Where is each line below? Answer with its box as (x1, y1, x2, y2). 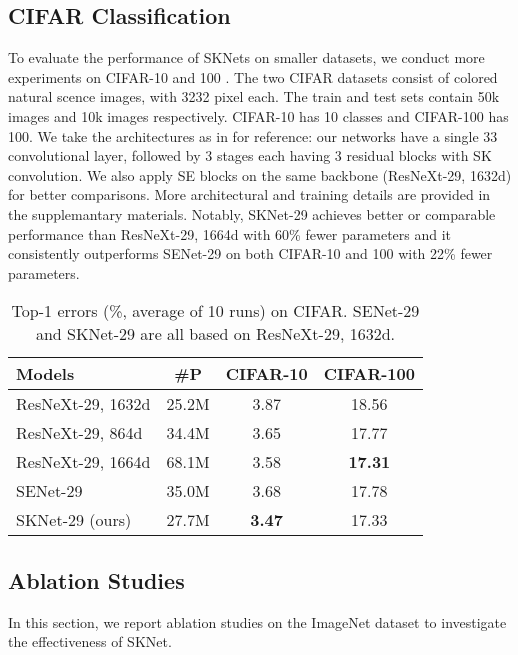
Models (16, 362, 75, 386)
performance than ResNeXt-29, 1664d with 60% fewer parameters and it (8, 223, 452, 244)
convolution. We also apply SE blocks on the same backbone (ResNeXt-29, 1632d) (8, 164, 512, 185)
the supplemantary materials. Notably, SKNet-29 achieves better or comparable (8, 203, 496, 224)
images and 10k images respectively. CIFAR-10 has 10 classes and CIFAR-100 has (8, 105, 509, 126)
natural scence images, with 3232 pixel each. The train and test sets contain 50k (8, 86, 500, 107)
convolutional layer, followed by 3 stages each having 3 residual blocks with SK (8, 145, 492, 166)
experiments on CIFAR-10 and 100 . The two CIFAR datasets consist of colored (8, 66, 498, 87)
